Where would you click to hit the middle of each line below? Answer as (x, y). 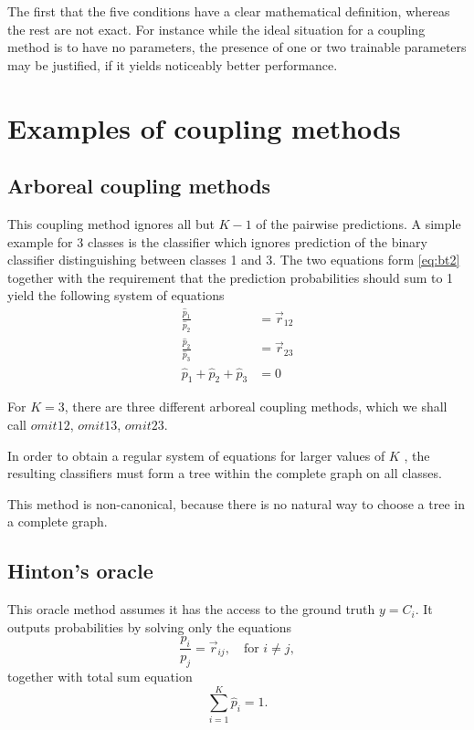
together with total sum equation (100, 676)
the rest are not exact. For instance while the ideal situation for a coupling (216, 29)
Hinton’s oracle (80, 571)
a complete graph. (58, 521)
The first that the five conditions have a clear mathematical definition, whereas (229, 11)
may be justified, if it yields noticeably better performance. (173, 64)
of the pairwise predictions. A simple (358, 223)
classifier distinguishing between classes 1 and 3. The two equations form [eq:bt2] (234, 260)
